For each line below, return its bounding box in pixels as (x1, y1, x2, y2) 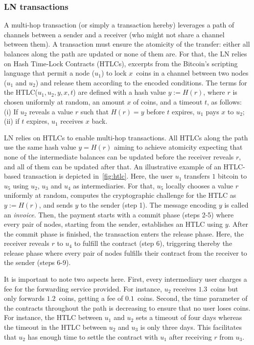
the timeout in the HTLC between (4, 322, 107, 332)
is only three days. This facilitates (140, 322, 242, 332)
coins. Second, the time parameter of (137, 293, 248, 303)
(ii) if (4, 116, 20, 126)
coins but (210, 283, 238, 293)
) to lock (101, 68, 127, 78)
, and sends (39, 199, 73, 210)
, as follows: (207, 96, 242, 106)
